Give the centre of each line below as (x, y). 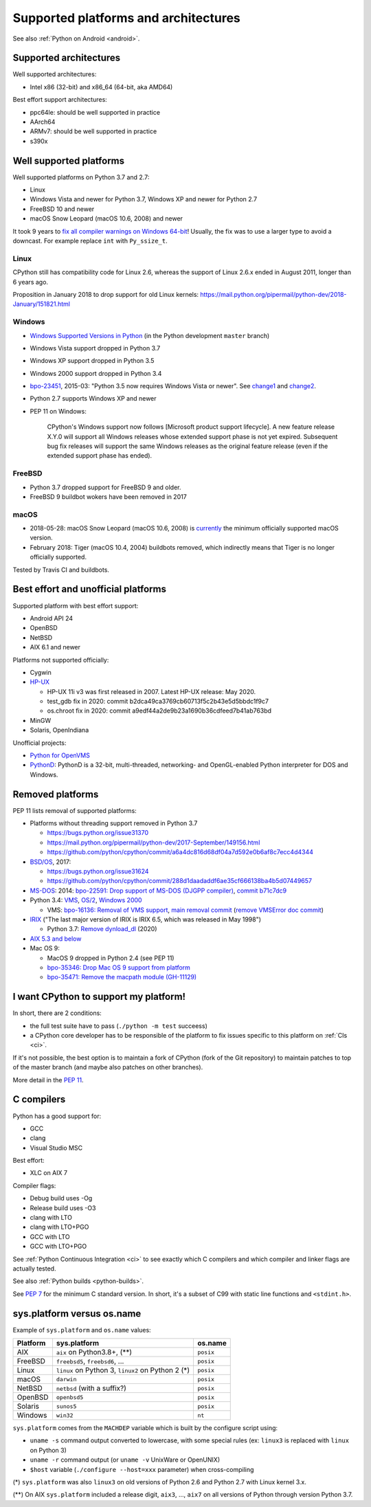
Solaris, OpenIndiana (59, 730)
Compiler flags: (34, 1185)
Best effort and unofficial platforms (89, 589)
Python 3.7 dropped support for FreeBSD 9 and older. (105, 487)
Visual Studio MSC (56, 1148)
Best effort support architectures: (60, 100)
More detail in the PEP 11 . (48, 1080)
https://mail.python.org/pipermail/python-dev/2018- (273, 294)
